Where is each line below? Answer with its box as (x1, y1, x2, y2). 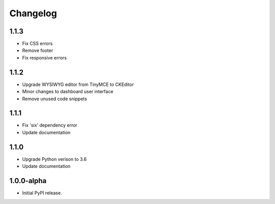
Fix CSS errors (22, 41, 53, 47)
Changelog (9, 8, 57, 19)
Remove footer (22, 47, 53, 53)
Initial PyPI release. (22, 190, 62, 196)
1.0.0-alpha (9, 176, 47, 185)
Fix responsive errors (22, 54, 67, 61)
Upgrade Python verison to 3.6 (22, 156, 87, 162)
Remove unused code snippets (22, 96, 88, 102)
